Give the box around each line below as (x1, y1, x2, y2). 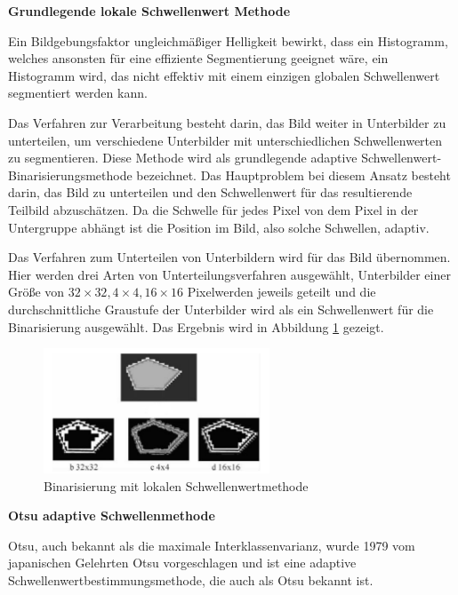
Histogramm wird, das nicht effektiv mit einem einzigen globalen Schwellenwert (8, 66, 440, 84)
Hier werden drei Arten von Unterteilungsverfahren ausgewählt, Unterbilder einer (8, 265, 451, 283)
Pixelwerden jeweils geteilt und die (187, 282, 376, 301)
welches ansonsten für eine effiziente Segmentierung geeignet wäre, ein (8, 49, 389, 67)
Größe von (8, 282, 65, 301)
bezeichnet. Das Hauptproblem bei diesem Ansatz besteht (136, 165, 451, 184)
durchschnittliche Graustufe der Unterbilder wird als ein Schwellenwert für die (8, 299, 434, 318)
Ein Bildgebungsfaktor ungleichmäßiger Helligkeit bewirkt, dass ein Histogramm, (8, 31, 448, 50)
